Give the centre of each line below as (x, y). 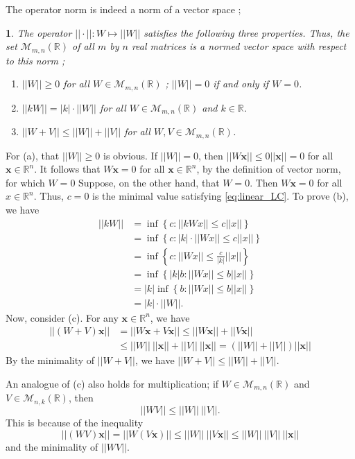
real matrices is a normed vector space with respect (239, 46)
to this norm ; (35, 60)
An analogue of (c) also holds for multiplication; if (112, 383)
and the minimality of (52, 446)
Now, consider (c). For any (62, 317)
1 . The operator (39, 32)
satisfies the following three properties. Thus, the (246, 32)
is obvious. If (130, 155)
